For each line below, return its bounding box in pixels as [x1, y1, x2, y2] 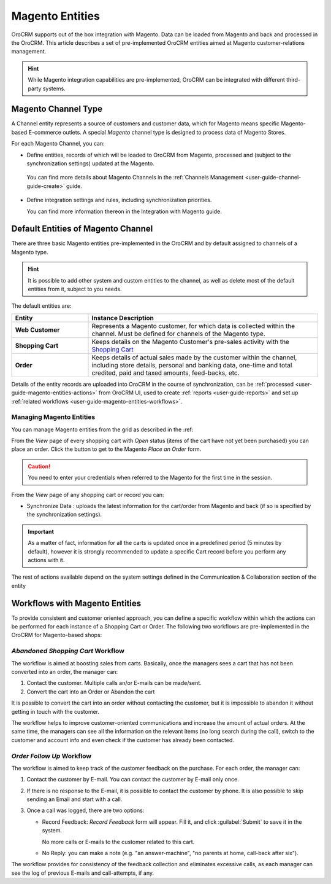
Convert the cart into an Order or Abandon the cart [26, 688, 155, 695]
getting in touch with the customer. [11, 708, 99, 715]
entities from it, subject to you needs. [28, 286, 122, 292]
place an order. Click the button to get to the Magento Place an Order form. [11, 445, 202, 453]
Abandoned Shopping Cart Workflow [11, 647, 125, 655]
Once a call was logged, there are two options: [26, 807, 145, 814]
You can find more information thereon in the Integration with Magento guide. [26, 208, 222, 215]
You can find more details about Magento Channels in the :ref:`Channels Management [26, 174, 244, 181]
